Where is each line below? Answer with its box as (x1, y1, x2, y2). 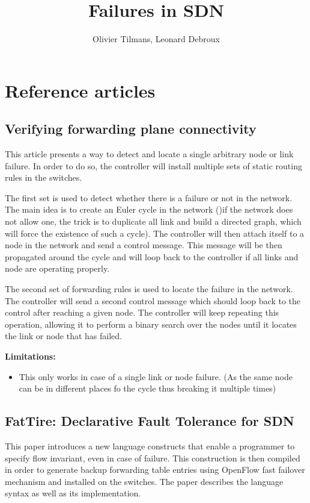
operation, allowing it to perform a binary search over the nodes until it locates (5, 317, 297, 330)
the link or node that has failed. (5, 330, 122, 342)
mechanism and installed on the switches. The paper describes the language (5, 475, 284, 487)
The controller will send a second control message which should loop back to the (5, 294, 301, 307)
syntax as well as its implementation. (5, 487, 141, 499)
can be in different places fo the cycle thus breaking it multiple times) (19, 382, 276, 395)
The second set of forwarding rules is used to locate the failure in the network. (5, 283, 293, 295)
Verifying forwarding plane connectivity (5, 119, 257, 138)
